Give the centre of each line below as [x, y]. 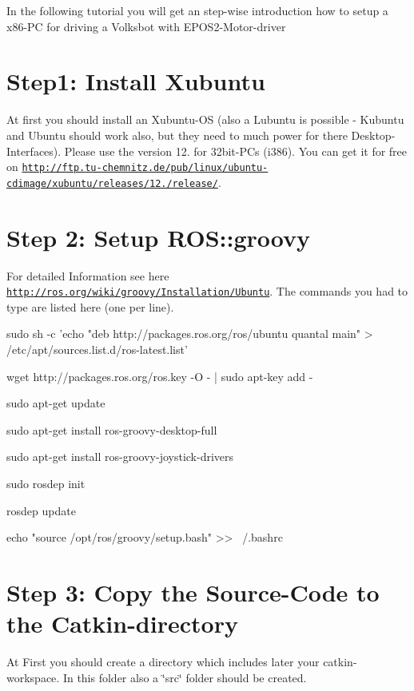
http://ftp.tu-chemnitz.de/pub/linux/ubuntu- [145, 168]
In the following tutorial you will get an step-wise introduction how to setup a [197, 10]
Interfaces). [34, 151]
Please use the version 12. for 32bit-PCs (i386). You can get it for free [236, 151]
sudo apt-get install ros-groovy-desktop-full [112, 429]
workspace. [33, 677]
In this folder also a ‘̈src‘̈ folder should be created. [185, 677]
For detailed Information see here [88, 275]
